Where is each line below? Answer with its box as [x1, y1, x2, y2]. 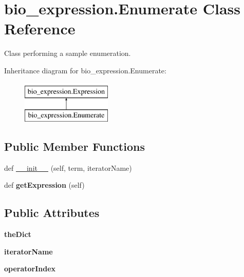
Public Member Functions [4, 138, 145, 154]
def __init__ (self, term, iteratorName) [4, 162, 132, 173]
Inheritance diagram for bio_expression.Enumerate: [4, 65, 166, 75]
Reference [4, 18, 76, 39]
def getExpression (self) [4, 180, 85, 190]
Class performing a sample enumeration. [4, 48, 131, 58]
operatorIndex [4, 263, 56, 274]
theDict [4, 229, 31, 240]
